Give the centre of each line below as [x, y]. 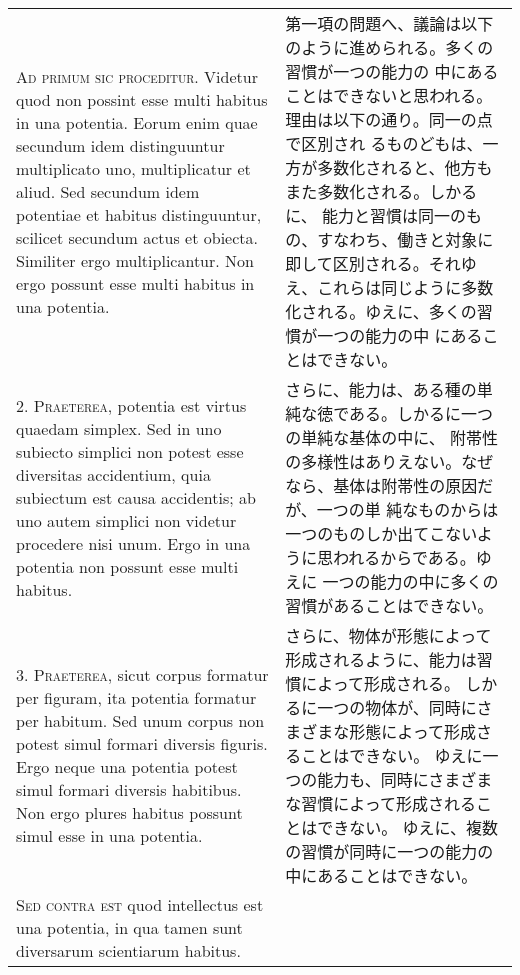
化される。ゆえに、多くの [381, 311]
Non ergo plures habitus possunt [129, 812]
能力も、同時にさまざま [405, 779]
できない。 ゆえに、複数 [408, 827]
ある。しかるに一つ [420, 413]
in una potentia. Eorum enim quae [137, 122]
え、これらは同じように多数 [389, 287]
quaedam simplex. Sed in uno [119, 428]
